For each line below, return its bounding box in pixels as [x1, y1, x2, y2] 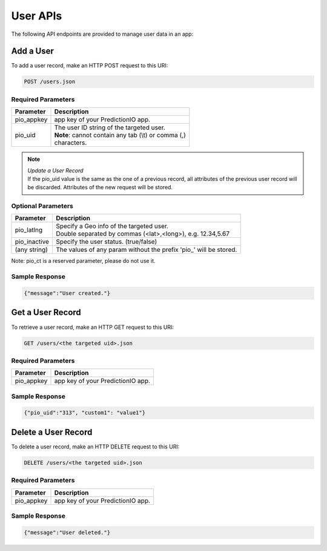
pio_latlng [15, 226, 43, 234]
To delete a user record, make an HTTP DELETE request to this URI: [11, 443, 180, 450]
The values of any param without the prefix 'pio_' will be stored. [55, 246, 237, 254]
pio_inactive [15, 237, 50, 246]
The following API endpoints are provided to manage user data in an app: [11, 30, 194, 38]
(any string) [15, 246, 48, 254]
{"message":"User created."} [24, 290, 111, 297]
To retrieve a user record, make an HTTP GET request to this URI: [11, 323, 174, 331]
